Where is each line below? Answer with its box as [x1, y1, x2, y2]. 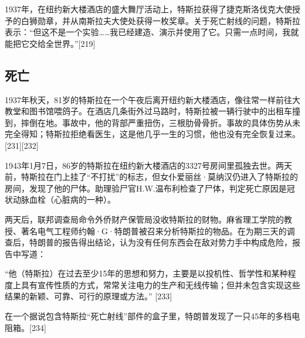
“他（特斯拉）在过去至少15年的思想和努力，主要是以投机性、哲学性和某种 [5, 267, 288, 279]
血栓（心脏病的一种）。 [29, 193, 116, 206]
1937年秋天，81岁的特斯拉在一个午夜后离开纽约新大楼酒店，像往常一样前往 [5, 93, 292, 105]
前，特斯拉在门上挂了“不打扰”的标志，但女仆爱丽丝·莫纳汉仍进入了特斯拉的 [5, 170, 299, 183]
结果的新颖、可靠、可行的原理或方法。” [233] [5, 290, 172, 302]
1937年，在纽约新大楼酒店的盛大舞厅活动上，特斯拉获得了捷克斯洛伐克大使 [5, 3, 292, 15]
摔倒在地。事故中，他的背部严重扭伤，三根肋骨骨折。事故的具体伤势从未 [21, 116, 300, 128]
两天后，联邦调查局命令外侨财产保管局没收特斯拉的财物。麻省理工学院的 [5, 213, 284, 225]
